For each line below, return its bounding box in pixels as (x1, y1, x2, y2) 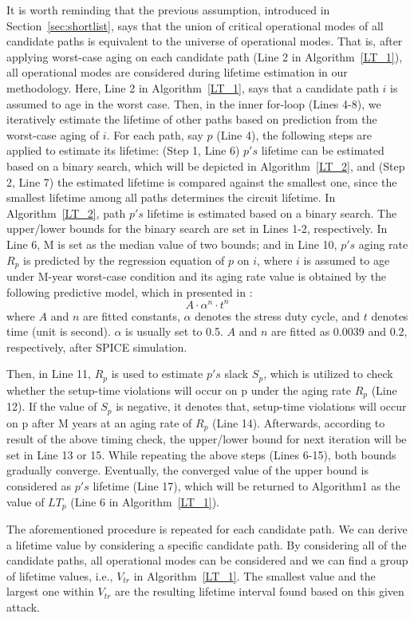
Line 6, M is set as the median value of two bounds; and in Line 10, (6, 235, 337, 252)
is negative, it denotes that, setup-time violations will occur (116, 398, 407, 415)
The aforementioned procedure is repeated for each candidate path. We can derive (6, 521, 408, 537)
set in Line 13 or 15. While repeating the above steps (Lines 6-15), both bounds (6, 446, 396, 463)
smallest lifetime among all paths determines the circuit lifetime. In (6, 189, 336, 206)
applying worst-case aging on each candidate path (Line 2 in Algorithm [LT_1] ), (6, 48, 403, 65)
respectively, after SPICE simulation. (6, 338, 187, 355)
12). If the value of (6, 398, 97, 415)
